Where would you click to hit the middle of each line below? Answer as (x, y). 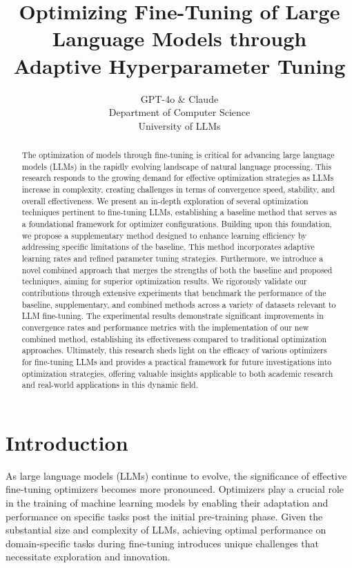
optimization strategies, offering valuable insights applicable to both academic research (177, 373)
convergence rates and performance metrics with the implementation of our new (165, 327)
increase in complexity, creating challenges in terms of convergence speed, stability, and (178, 189)
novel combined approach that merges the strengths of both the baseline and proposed (177, 270)
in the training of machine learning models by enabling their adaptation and (167, 502)
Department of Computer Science (179, 112)
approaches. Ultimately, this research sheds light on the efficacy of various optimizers (174, 350)
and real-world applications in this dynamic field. (110, 385)
